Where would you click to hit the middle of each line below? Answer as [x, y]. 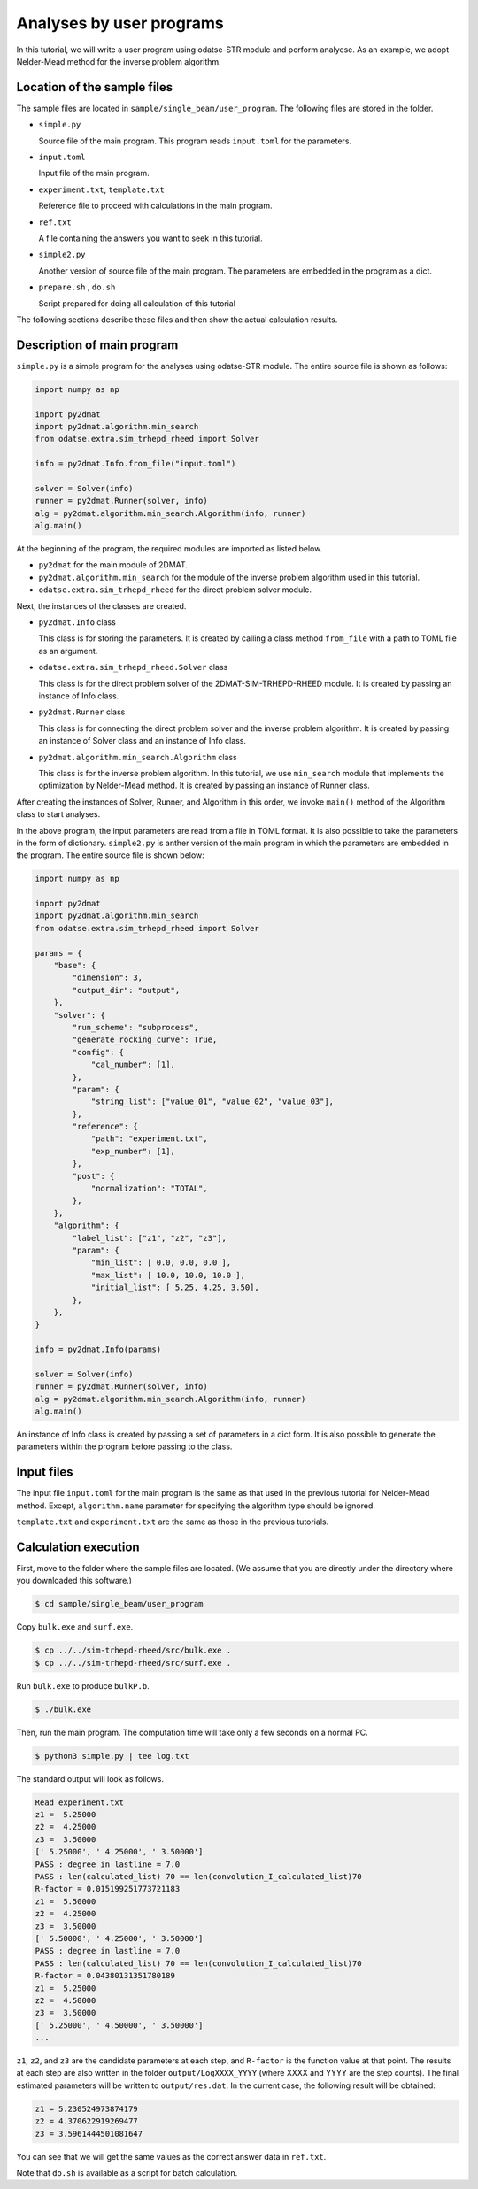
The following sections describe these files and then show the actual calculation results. [177, 320]
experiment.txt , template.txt [102, 189]
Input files [45, 1472]
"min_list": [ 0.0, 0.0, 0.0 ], [161, 1263]
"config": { [98, 1052]
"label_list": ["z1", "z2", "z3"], [150, 1238]
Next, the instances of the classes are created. [101, 605]
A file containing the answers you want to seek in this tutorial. [150, 238]
